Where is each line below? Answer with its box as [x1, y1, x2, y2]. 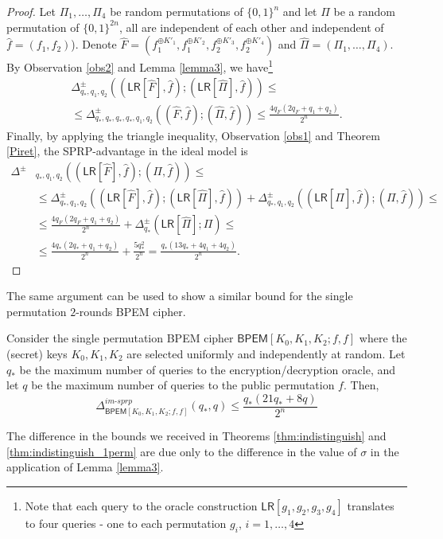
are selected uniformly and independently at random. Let [126, 346, 406, 361]
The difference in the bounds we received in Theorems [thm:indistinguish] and [6, 428, 387, 444]
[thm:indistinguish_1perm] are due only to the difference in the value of [6, 443, 357, 459]
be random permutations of [110, 3, 243, 19]
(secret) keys [6, 346, 68, 361]
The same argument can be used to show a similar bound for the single [6, 287, 353, 304]
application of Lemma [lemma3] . [6, 459, 164, 475]
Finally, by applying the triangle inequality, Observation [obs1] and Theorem [6, 127, 380, 143]
